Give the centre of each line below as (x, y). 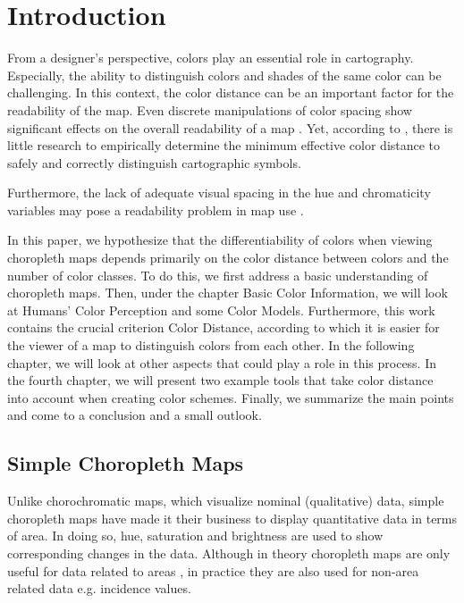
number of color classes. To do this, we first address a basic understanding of (218, 275)
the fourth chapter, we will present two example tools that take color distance (220, 380)
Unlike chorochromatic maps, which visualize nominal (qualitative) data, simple (226, 501)
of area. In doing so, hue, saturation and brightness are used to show (195, 536)
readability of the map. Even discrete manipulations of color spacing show (210, 109)
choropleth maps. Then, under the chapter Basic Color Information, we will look (228, 293)
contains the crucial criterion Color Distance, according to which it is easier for (224, 327)
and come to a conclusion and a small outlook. (135, 415)
